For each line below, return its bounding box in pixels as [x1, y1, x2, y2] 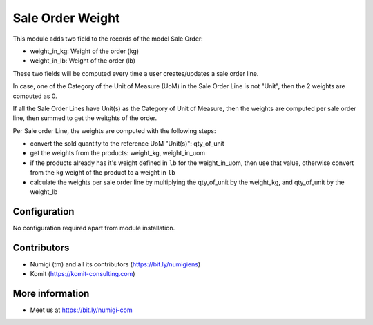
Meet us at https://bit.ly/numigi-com [30, 306, 133, 314]
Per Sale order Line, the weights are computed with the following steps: [12, 126, 216, 135]
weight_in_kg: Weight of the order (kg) [30, 47, 140, 55]
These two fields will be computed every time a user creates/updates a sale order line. [12, 69, 259, 77]
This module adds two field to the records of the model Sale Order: [12, 35, 203, 43]
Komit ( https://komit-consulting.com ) [30, 270, 135, 278]
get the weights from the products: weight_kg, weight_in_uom [30, 149, 206, 157]
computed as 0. [12, 92, 58, 100]
